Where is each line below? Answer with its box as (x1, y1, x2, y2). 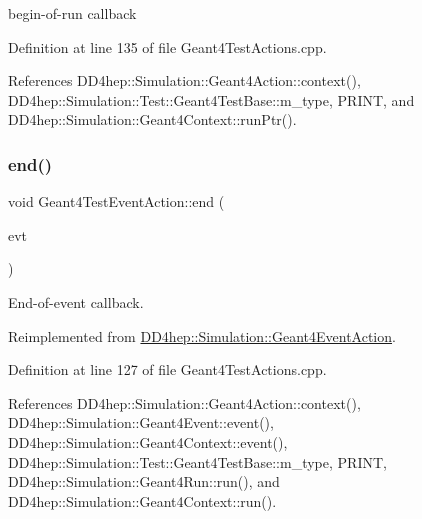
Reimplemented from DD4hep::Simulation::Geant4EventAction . (8, 325, 396, 346)
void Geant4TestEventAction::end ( (8, 191, 225, 212)
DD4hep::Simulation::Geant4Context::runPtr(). (8, 109, 297, 130)
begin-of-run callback (8, 3, 137, 23)
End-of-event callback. (8, 291, 144, 312)
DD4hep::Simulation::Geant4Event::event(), (8, 412, 274, 433)
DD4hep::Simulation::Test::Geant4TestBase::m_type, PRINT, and (8, 89, 415, 110)
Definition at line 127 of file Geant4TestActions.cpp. (8, 359, 327, 380)
